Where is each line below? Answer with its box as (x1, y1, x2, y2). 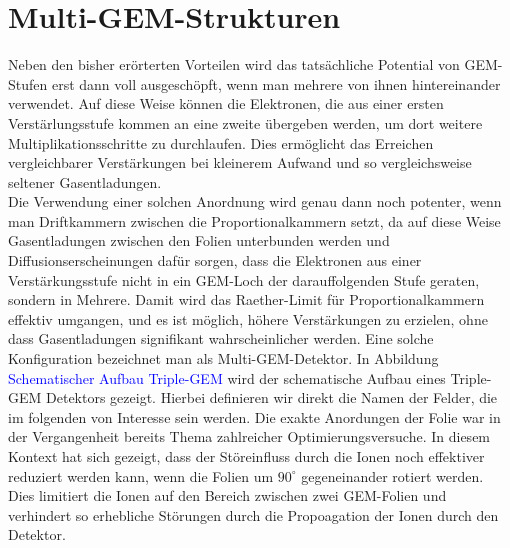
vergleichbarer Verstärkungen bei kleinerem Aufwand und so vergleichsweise (8, 152, 472, 173)
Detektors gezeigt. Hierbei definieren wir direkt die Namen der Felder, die (46, 387, 498, 408)
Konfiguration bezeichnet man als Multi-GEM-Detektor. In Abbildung (8, 348, 439, 369)
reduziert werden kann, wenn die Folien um (8, 465, 274, 486)
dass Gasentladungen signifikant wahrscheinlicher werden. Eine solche (8, 328, 434, 349)
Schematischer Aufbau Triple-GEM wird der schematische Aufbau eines (8, 367, 446, 388)
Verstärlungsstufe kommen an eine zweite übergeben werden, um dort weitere (8, 112, 483, 133)
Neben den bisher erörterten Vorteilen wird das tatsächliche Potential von (8, 54, 460, 75)
